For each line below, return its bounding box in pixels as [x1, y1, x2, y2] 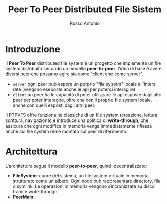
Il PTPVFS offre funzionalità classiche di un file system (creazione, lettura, [5, 112, 159, 118]
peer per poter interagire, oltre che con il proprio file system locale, [12, 97, 152, 103]
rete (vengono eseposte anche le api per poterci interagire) [12, 86, 136, 92]
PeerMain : [12, 194, 35, 200]
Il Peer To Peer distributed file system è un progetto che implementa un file [5, 60, 161, 66]
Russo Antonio [70, 20, 100, 26]
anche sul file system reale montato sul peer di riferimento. [5, 128, 128, 134]
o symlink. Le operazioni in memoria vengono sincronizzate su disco [12, 183, 155, 189]
